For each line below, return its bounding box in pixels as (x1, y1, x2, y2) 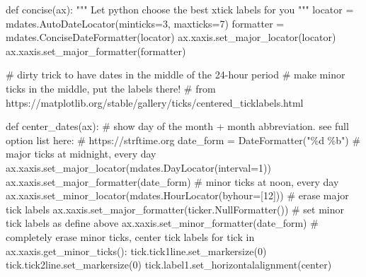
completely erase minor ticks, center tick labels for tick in (6, 229, 255, 244)
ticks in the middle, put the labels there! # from (6, 81, 216, 95)
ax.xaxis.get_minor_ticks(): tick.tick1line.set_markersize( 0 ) (6, 243, 267, 258)
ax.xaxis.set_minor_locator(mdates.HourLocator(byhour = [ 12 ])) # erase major (6, 188, 349, 203)
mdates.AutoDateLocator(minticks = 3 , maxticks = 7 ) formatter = (6, 16, 285, 30)
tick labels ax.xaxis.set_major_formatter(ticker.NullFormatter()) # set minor (6, 201, 345, 216)
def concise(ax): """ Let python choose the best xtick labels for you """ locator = (6, 2, 354, 16)
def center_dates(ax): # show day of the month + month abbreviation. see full (6, 119, 349, 134)
